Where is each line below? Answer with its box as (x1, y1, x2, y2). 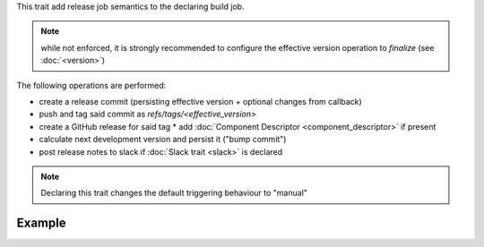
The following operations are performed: (16, 80, 167, 90)
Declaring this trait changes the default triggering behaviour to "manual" (40, 188, 308, 199)
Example (16, 216, 66, 231)
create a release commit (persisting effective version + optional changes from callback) (39, 96, 362, 106)
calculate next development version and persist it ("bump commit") (39, 134, 287, 145)
